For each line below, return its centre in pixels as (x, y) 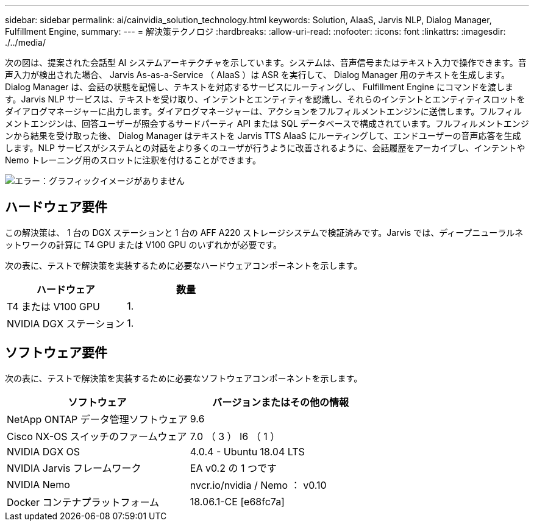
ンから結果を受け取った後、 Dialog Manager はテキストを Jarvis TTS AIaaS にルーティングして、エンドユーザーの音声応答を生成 (263, 136)
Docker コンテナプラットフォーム (83, 502)
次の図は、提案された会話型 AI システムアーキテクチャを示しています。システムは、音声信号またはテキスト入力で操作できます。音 (266, 62)
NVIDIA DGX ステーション (66, 323)
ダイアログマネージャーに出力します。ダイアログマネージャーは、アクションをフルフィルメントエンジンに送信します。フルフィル (263, 111)
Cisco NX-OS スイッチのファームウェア (97, 436)
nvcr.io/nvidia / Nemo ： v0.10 (258, 485)
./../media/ (25, 42)
